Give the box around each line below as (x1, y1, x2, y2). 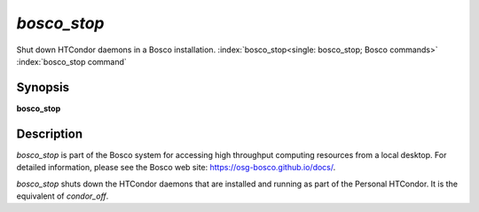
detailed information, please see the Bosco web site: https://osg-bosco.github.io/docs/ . (16, 162, 336, 173)
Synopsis (16, 80, 70, 95)
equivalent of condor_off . (16, 191, 109, 201)
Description (16, 126, 83, 141)
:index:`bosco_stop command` (16, 56, 128, 67)
